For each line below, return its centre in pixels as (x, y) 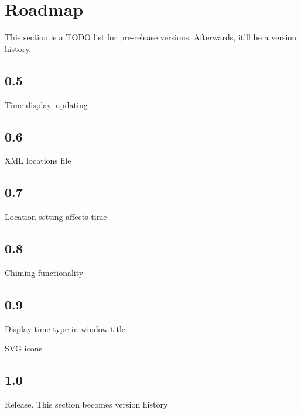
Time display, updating (46, 104)
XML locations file (38, 161)
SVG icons (23, 348)
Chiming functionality (44, 272)
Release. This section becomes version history (86, 404)
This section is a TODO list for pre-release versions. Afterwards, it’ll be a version (151, 37)
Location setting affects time (56, 217)
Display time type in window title (65, 328)
